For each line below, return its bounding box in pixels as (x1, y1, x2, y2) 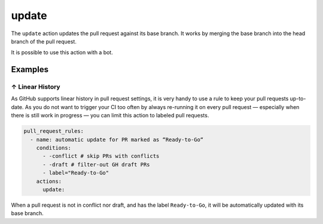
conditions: (36, 145, 72, 151)
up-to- (290, 95, 306, 102)
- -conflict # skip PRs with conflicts (42, 153, 160, 160)
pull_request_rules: (23, 128, 84, 135)
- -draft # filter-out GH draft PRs (42, 161, 150, 168)
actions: (36, 178, 62, 185)
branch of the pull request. (11, 38, 77, 45)
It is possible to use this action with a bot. (11, 49, 113, 56)
